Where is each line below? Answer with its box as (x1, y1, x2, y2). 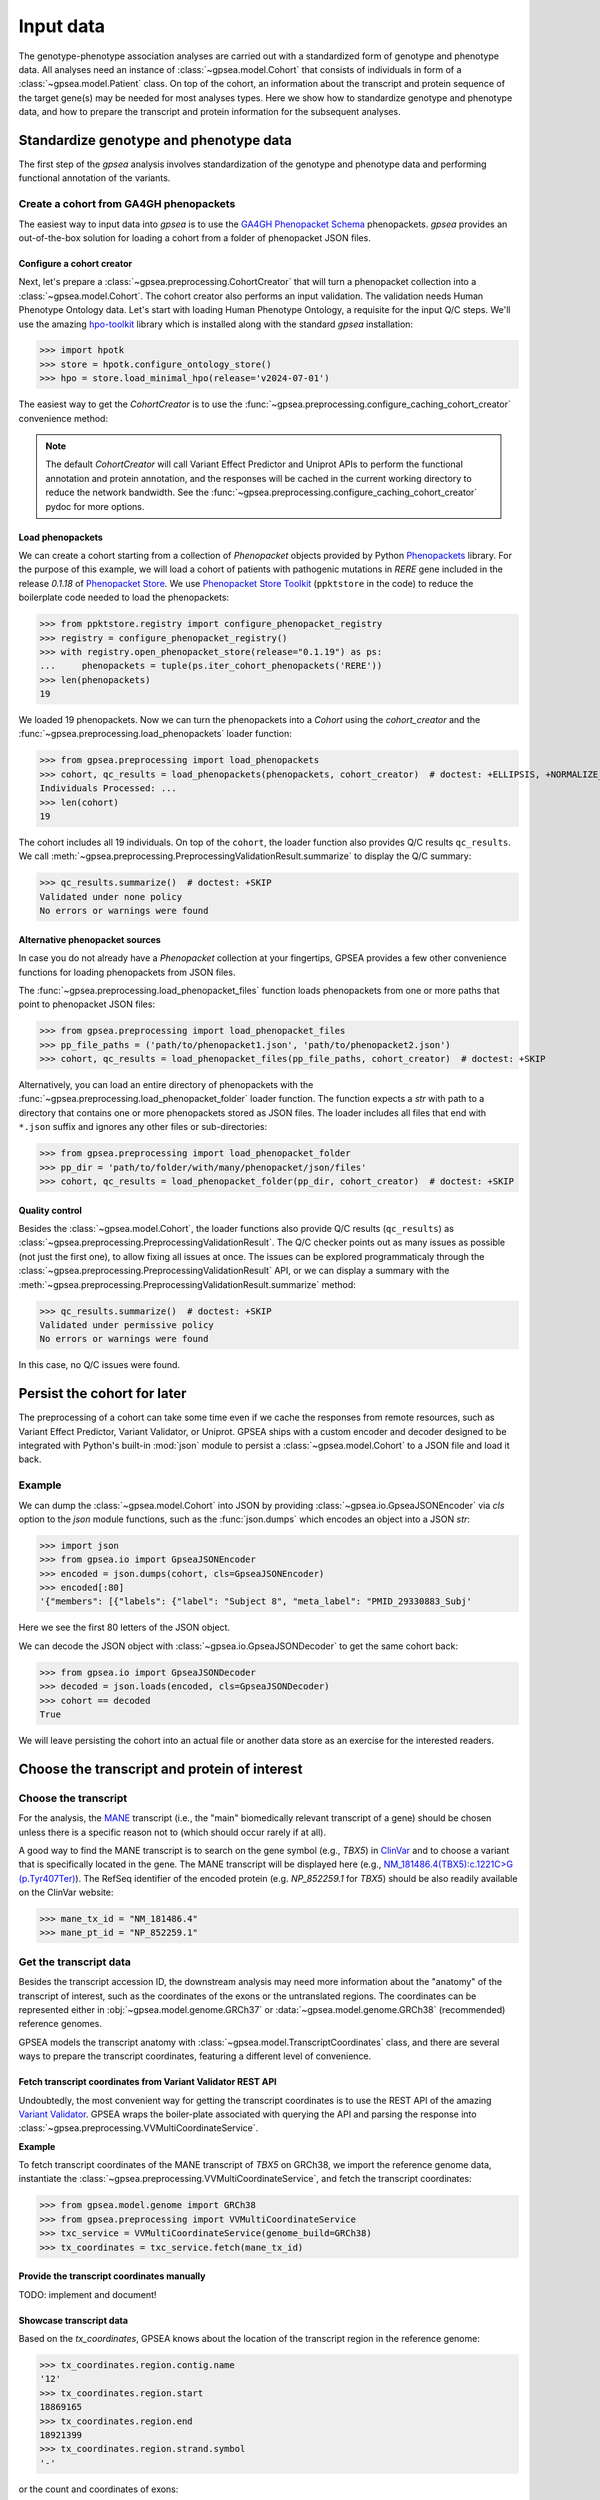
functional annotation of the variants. (18, 172, 171, 184)
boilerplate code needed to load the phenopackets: (18, 591, 230, 604)
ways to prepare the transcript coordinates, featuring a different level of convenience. (18, 2050, 372, 2062)
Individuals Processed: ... (39, 783, 177, 794)
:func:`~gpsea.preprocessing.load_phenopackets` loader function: (18, 728, 292, 740)
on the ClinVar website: (18, 1886, 114, 1899)
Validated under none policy (39, 891, 183, 902)
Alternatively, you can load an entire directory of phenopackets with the (18, 1079, 314, 1091)
